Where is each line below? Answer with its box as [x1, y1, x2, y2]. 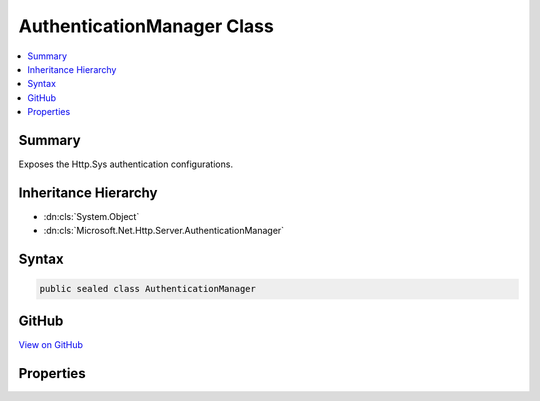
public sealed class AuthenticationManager [39, 283, 257, 295]
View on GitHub [18, 338, 84, 350]
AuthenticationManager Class [18, 15, 274, 37]
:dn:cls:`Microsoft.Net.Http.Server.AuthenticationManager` [43, 225, 285, 237]
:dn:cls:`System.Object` [43, 210, 140, 222]
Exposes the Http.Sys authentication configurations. [18, 158, 234, 170]
